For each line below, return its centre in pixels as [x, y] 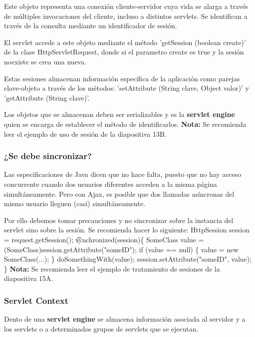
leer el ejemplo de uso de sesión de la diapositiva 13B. [85, 134]
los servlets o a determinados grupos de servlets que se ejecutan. [101, 328]
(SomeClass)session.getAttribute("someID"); [70, 249]
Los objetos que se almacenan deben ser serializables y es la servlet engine [120, 114]
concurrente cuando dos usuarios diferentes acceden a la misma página [111, 184]
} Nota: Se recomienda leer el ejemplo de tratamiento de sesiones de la [112, 268]
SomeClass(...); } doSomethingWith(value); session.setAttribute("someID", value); [128, 259]
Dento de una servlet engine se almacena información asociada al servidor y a [125, 319]
